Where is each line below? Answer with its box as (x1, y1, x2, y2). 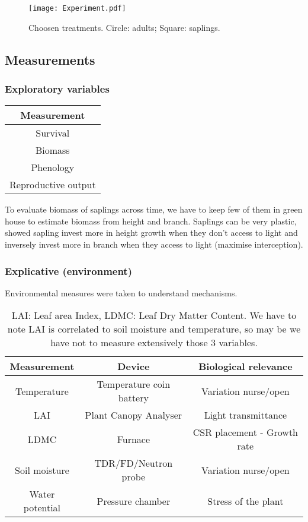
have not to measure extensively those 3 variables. (50, 336, 258, 350)
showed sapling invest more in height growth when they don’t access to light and (5, 226, 298, 239)
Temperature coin (97, 377, 171, 391)
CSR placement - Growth (192, 425, 299, 439)
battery (118, 391, 149, 405)
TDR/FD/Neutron (94, 456, 173, 470)
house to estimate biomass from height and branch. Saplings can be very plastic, (5, 214, 297, 227)
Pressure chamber (97, 493, 171, 508)
